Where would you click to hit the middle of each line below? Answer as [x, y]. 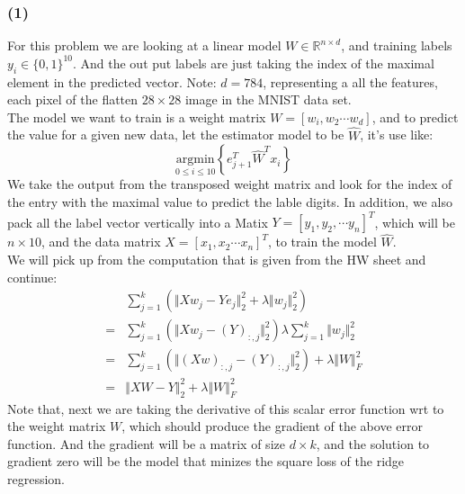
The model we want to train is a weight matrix [137, 117]
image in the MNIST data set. [268, 99]
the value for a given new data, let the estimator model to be [176, 135]
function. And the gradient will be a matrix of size [146, 443]
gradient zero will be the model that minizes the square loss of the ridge [206, 461]
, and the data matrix [101, 242]
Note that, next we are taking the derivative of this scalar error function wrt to [226, 408]
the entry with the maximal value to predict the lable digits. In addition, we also [230, 202]
